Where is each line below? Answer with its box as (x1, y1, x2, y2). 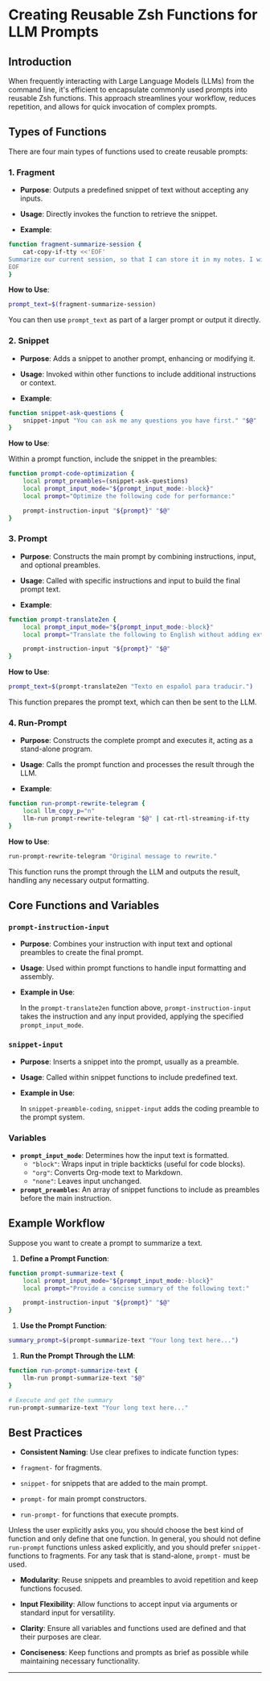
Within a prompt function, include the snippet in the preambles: (8, 454, 218, 464)
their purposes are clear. (19, 1632, 102, 1642)
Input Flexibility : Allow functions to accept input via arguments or (19, 1600, 238, 1609)
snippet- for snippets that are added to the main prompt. (19, 1479, 208, 1488)
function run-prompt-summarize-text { (8, 1367, 138, 1375)
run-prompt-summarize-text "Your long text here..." (8, 1404, 189, 1412)
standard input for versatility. (19, 1608, 116, 1617)
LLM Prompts (8, 23, 99, 41)
